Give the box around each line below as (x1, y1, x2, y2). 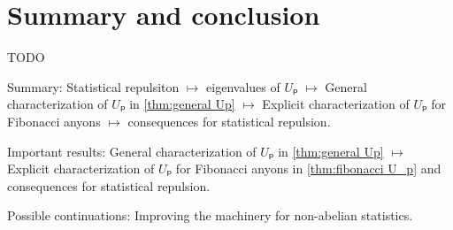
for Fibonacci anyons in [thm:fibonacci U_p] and (175, 159, 441, 178)
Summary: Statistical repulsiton (7, 77, 180, 96)
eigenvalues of (206, 77, 280, 96)
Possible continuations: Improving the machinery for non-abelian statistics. (7, 206, 413, 225)
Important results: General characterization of (7, 142, 257, 160)
